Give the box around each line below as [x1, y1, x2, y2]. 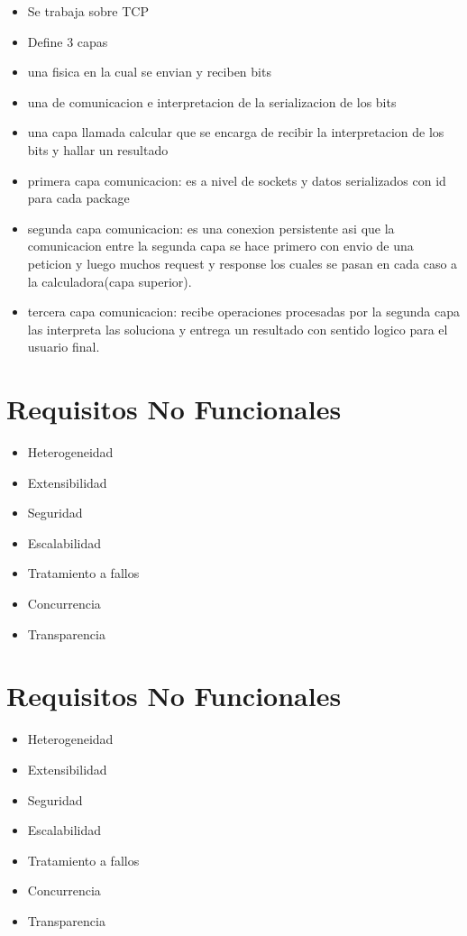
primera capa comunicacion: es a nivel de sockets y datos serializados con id [27, 170, 446, 189]
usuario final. [27, 337, 100, 356]
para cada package [27, 188, 130, 207]
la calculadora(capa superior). [27, 271, 192, 290]
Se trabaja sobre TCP [27, 2, 149, 20]
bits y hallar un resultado [27, 140, 169, 159]
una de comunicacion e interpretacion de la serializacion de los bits [27, 92, 397, 111]
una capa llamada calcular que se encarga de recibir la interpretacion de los [27, 123, 444, 142]
